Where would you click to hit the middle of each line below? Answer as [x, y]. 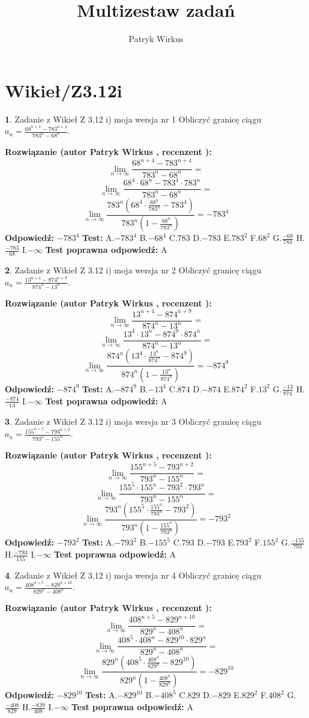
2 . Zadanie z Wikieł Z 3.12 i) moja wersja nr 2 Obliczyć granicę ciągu [133, 270]
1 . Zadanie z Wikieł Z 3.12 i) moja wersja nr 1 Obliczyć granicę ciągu [133, 119]
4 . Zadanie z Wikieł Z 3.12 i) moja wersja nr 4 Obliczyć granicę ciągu [133, 575]
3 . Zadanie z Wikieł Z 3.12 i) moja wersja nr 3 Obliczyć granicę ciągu [133, 421]
